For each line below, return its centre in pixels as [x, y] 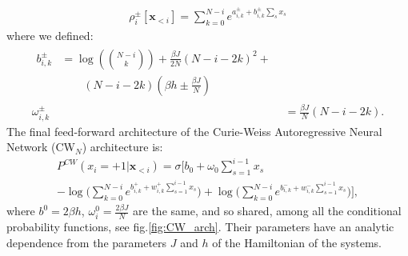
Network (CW [41, 147]
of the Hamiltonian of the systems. [297, 242]
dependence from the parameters [87, 242]
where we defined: [50, 36]
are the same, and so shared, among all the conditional [267, 211]
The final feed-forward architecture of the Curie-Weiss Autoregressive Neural [194, 131]
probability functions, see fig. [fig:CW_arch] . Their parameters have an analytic [200, 227]
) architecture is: [122, 147]
